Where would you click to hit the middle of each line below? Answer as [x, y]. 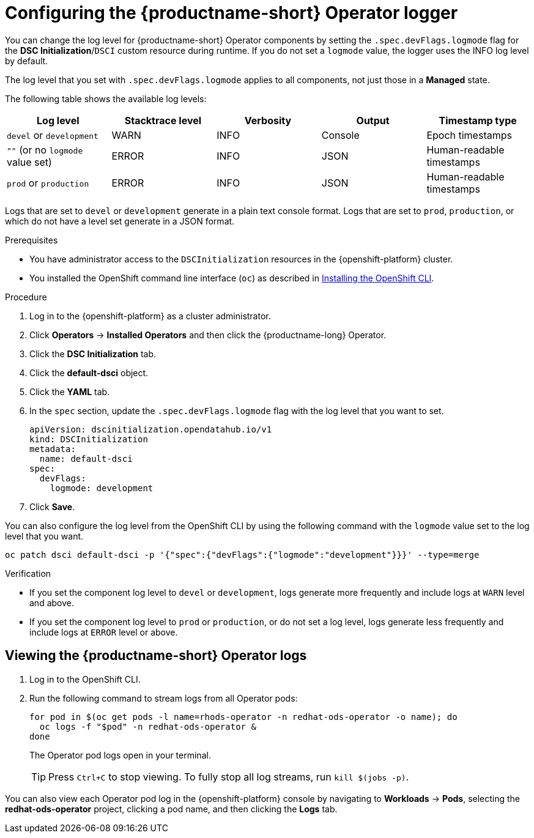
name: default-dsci [86, 458]
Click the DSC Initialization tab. [93, 354]
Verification [28, 573]
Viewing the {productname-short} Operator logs [156, 656]
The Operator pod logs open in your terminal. [120, 755]
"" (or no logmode [45, 150]
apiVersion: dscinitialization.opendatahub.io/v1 [151, 429]
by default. [27, 61]
